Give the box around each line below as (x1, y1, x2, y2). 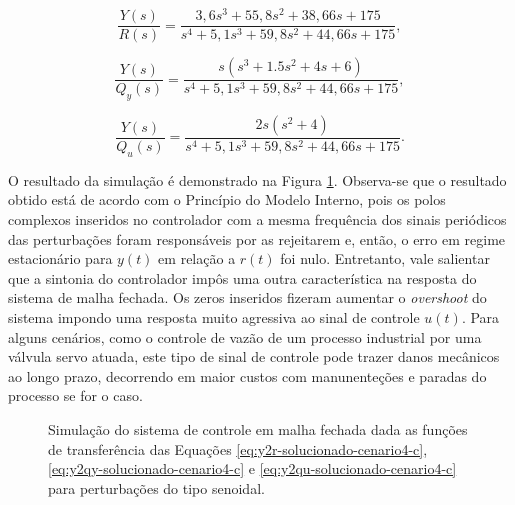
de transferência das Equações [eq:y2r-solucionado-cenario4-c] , (48, 438, 428, 459)
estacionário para (8, 248, 113, 269)
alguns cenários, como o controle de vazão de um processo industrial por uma (8, 326, 482, 347)
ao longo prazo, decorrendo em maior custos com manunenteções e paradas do (8, 365, 487, 386)
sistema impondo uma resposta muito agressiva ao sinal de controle (8, 306, 420, 327)
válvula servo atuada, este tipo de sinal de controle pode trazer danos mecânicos (8, 346, 500, 367)
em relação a (158, 248, 236, 269)
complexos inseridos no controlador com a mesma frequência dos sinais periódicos (8, 208, 507, 229)
